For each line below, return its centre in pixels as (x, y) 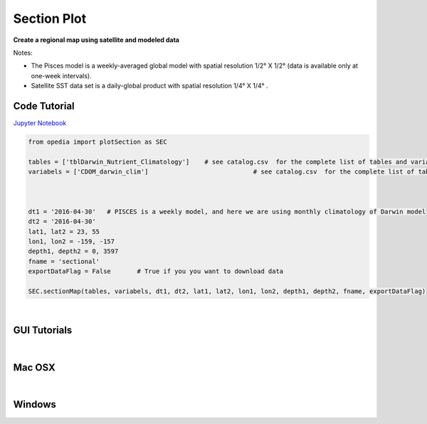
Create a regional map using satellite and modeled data (96, 40)
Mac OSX (35, 367)
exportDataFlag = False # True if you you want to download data (156, 271)
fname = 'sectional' (64, 261)
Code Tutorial (44, 106)
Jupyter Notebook (40, 123)
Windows (35, 404)
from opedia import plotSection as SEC (97, 142)
